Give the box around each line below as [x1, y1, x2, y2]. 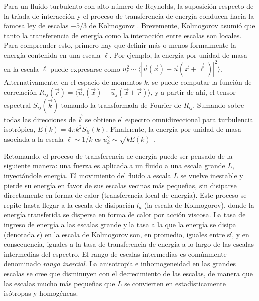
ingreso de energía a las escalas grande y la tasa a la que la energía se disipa [4, 219, 236, 229]
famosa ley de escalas [4, 20, 69, 31]
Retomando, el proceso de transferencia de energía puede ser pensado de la [4, 150, 233, 161]
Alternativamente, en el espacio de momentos [4, 77, 142, 87]
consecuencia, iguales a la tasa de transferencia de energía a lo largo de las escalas [4, 239, 254, 249]
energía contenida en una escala [4, 49, 101, 60]
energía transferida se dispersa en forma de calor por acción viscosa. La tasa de [4, 209, 246, 220]
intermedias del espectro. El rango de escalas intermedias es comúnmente [4, 248, 227, 259]
